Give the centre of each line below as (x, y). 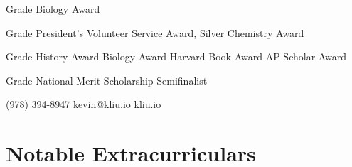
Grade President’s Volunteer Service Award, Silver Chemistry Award (155, 32)
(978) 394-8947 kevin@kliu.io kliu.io (84, 104)
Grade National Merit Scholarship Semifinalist (107, 80)
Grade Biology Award (53, 9)
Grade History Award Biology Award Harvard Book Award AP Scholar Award (176, 56)
